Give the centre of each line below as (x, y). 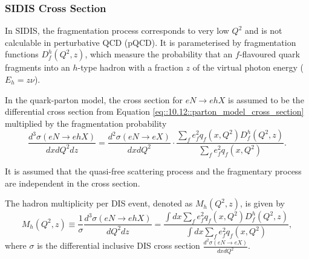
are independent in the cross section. (73, 183)
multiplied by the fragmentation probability (86, 123)
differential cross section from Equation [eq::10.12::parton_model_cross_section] (154, 111)
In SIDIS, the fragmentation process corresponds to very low (117, 30)
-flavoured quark (269, 54)
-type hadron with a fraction (130, 67)
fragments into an (37, 67)
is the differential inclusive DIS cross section (119, 245)
